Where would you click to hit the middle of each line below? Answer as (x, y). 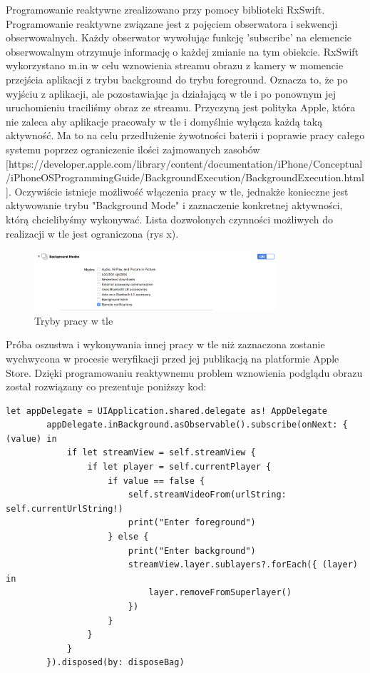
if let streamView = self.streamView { (161, 453)
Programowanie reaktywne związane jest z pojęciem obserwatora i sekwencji (172, 23)
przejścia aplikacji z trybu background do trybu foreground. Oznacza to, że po (177, 79)
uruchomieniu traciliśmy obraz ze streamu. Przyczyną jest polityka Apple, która (181, 107)
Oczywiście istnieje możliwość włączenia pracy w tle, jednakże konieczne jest (181, 191)
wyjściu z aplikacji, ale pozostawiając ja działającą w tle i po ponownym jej (171, 93)
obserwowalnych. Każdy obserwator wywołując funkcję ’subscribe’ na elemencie (179, 37)
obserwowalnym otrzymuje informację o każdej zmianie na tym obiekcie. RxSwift (183, 51)
